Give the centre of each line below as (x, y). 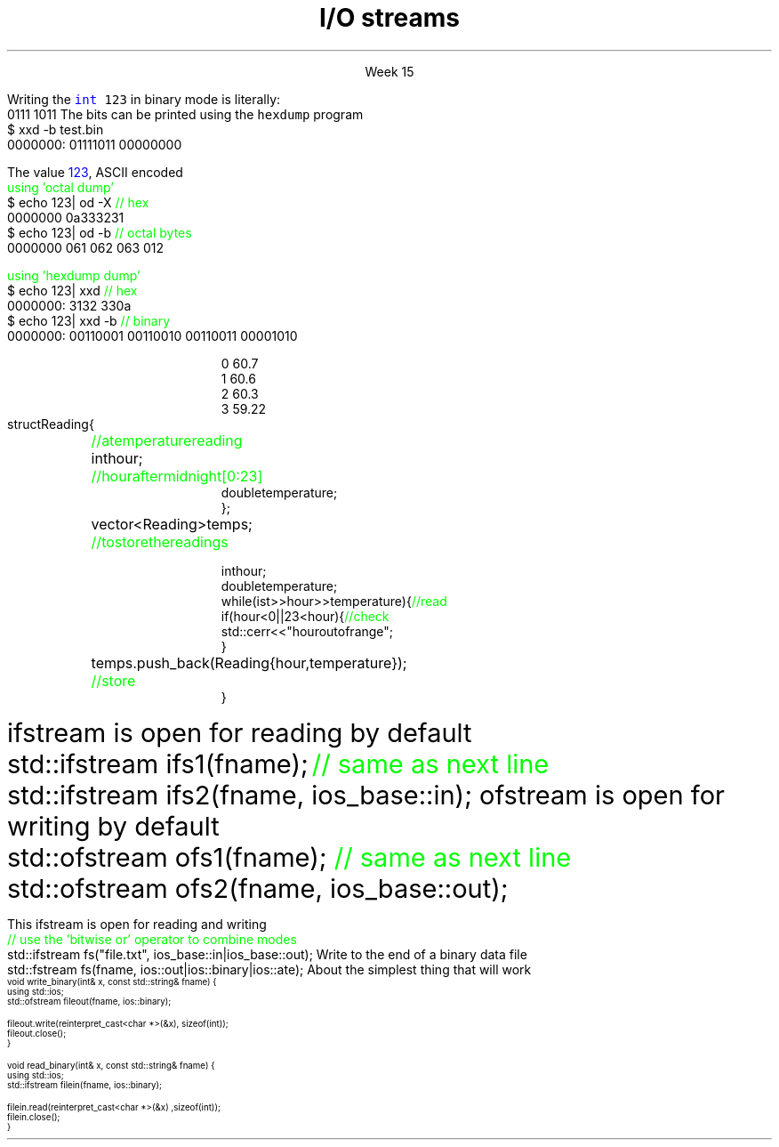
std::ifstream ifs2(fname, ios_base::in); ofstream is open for (366, 795)
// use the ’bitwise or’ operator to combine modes (152, 939)
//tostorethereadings (160, 541)
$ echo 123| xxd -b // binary (89, 320)
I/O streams (389, 18)
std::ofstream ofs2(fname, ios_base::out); (258, 888)
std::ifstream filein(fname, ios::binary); (85, 1085)
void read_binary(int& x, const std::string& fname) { (111, 1065)
